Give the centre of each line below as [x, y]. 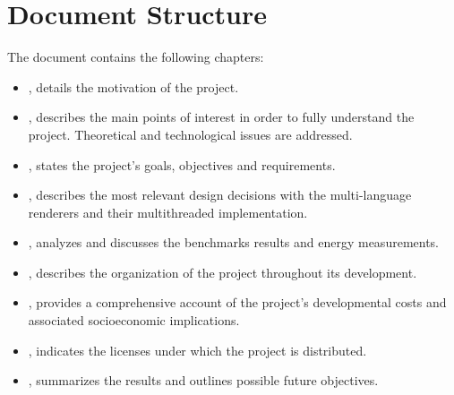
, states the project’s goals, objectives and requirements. [182, 164]
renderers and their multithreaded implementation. [168, 212]
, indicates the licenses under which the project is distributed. [197, 350]
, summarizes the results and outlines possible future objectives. [203, 380]
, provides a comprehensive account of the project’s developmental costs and [237, 302]
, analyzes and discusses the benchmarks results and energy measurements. [234, 242]
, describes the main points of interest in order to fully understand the [221, 117]
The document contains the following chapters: [136, 57]
